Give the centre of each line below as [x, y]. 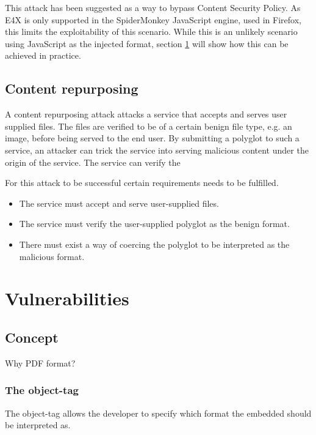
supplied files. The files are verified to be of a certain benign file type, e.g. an [149, 126]
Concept [32, 337]
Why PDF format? [40, 362]
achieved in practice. [43, 55]
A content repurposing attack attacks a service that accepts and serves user [146, 114]
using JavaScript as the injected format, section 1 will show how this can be [147, 43]
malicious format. [52, 256]
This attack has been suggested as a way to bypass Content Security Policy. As [153, 7]
